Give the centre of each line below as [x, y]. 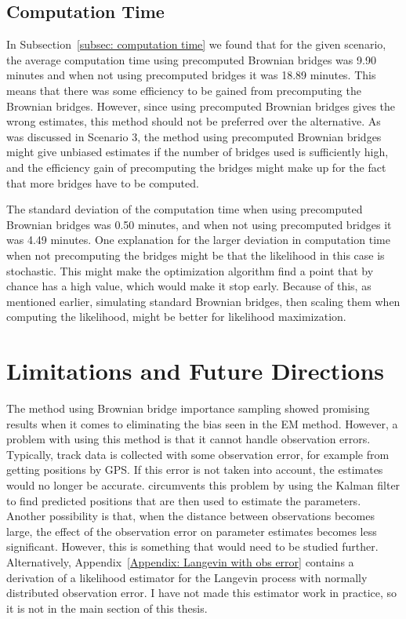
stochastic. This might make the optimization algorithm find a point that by [190, 270]
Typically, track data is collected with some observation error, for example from [198, 454]
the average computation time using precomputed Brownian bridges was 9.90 [191, 59]
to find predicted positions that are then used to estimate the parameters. [184, 500]
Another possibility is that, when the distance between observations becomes [190, 516]
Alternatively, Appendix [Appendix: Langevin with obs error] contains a [180, 561]
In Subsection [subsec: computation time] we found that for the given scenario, [196, 44]
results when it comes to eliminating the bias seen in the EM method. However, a [202, 423]
